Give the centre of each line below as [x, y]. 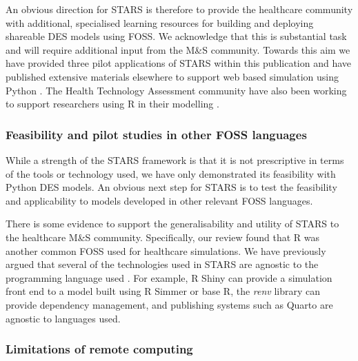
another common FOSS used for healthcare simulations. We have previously [166, 250]
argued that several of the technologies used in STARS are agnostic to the [162, 264]
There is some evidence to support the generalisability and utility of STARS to [172, 224]
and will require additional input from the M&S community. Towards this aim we [178, 49]
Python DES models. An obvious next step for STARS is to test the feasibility [171, 187]
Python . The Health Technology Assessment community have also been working [176, 90]
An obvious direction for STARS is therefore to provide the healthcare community [179, 9]
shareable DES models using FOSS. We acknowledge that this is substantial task [176, 36]
